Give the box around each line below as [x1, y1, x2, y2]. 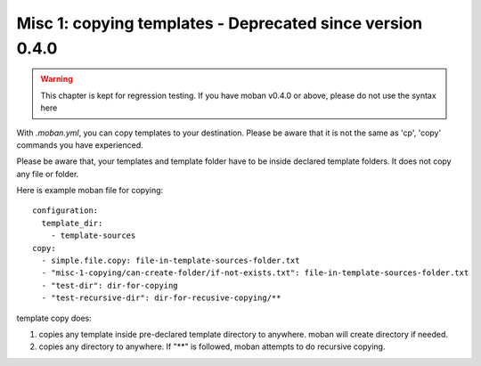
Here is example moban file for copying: [16, 185, 164, 196]
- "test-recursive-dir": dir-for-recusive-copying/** [41, 293, 281, 303]
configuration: [32, 206, 99, 216]
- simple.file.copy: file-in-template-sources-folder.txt [41, 256, 300, 266]
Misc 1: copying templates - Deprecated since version [16, 13, 423, 33]
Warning [40, 74, 73, 85]
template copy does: [16, 313, 93, 323]
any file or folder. [16, 168, 79, 179]
